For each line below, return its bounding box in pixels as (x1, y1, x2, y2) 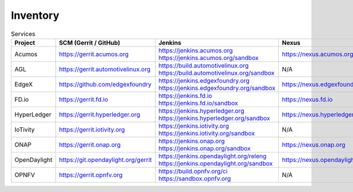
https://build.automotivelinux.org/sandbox (158, 68, 275, 77)
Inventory (11, 9, 60, 22)
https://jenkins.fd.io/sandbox (158, 99, 238, 107)
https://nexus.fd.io (282, 95, 333, 103)
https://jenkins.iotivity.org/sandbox (158, 129, 255, 137)
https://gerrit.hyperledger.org (59, 110, 141, 118)
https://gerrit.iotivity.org (59, 125, 125, 134)
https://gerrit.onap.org (59, 140, 121, 148)
